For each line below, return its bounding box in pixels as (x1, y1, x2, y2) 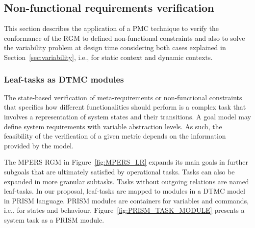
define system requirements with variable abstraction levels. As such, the (4, 121, 222, 131)
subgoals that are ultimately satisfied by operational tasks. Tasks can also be (4, 166, 235, 176)
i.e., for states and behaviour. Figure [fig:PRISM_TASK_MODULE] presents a (4, 205, 245, 215)
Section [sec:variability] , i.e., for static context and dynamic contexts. (4, 52, 213, 62)
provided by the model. (4, 140, 74, 150)
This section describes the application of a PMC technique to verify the (4, 23, 219, 33)
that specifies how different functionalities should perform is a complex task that (4, 102, 246, 112)
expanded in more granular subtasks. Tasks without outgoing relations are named (4, 176, 249, 186)
